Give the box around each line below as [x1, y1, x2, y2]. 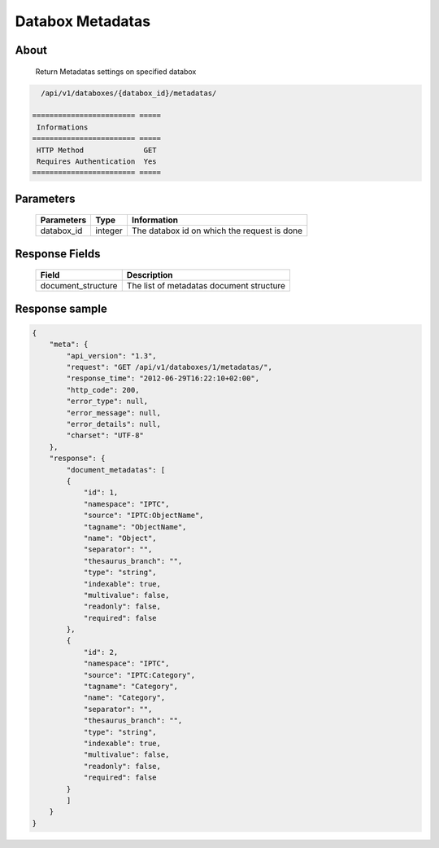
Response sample [15, 301, 107, 315]
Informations [37, 122, 89, 132]
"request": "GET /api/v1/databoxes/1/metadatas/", [66, 362, 272, 372]
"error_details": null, [66, 420, 162, 429]
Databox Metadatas [15, 12, 150, 30]
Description [126, 270, 174, 281]
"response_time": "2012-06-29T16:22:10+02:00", [66, 374, 260, 383]
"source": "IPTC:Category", [83, 670, 195, 679]
